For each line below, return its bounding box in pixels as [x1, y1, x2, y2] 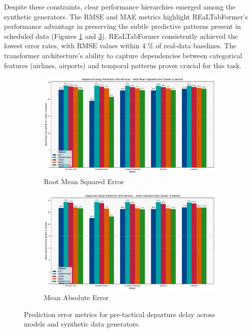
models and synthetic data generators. [24, 319, 140, 329]
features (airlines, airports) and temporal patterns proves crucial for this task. [4, 60, 242, 70]
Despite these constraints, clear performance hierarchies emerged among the [4, 1, 236, 11]
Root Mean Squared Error [44, 176, 124, 186]
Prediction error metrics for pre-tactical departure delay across [24, 309, 215, 319]
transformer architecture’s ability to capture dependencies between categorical [4, 50, 243, 60]
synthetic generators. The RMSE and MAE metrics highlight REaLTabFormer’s [4, 11, 248, 21]
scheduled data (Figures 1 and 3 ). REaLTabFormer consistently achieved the [4, 30, 238, 41]
